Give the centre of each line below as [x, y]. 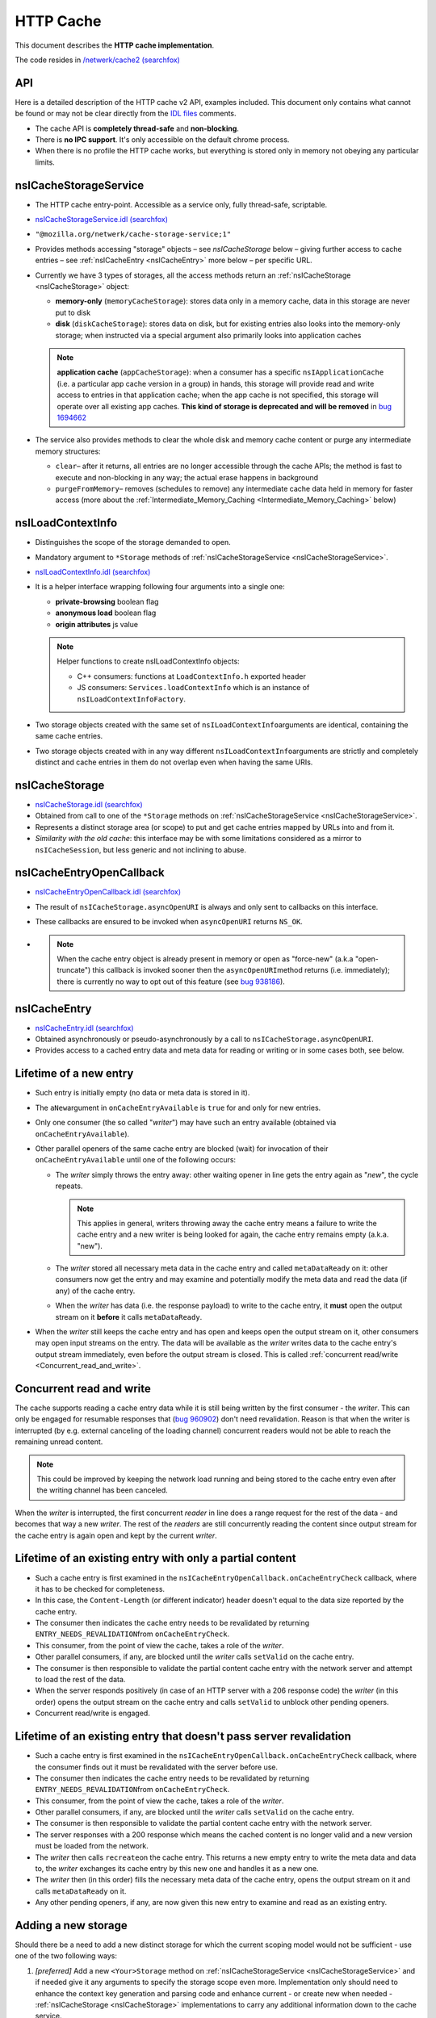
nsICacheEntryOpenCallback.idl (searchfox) [108, 892]
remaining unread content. [59, 1442]
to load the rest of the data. [80, 1680]
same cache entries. [69, 736]
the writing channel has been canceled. [103, 1490]
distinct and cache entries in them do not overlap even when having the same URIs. [174, 762]
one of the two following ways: [66, 1956]
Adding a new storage [71, 1926]
